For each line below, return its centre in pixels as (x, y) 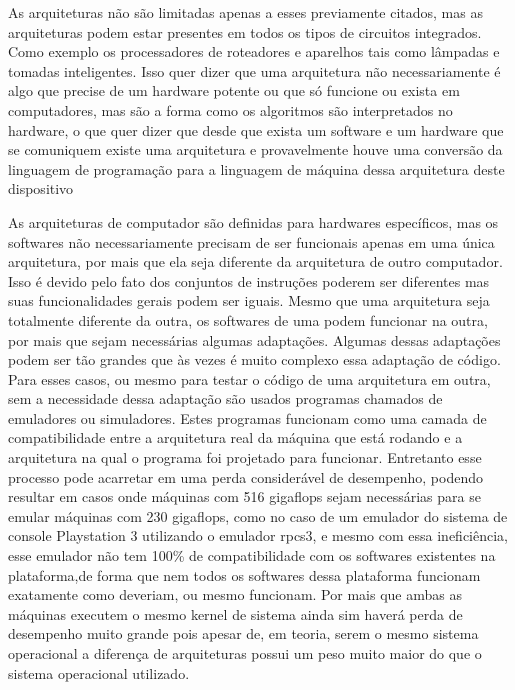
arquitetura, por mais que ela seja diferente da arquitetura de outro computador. (255, 261)
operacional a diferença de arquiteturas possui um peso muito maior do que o (245, 653)
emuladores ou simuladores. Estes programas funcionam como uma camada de (247, 417)
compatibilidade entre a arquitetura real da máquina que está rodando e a (235, 437)
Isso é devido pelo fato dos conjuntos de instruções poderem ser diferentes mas (249, 280)
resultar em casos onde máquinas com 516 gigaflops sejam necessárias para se (244, 496)
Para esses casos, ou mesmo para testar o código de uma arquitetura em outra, (249, 378)
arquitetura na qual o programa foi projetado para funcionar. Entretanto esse (245, 457)
